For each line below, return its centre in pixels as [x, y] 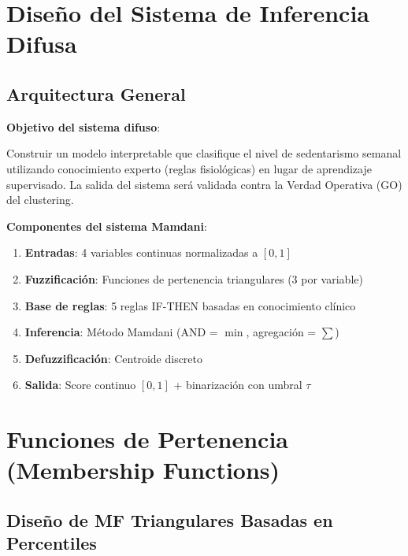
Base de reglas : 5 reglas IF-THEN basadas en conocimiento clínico [190, 305]
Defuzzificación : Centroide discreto [114, 358]
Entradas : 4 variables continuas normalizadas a [141, 252]
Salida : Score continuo [80, 385]
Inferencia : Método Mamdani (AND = [121, 332]
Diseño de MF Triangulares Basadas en [170, 519]
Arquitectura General [96, 93]
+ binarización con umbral [238, 385]
